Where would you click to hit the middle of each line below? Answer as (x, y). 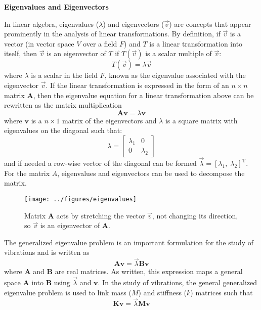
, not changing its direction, (195, 215)
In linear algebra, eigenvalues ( (52, 24)
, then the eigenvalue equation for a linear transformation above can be (143, 95)
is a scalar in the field (64, 75)
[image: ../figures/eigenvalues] (80, 199)
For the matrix (27, 173)
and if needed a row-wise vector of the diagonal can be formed (100, 163)
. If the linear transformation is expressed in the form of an (137, 85)
